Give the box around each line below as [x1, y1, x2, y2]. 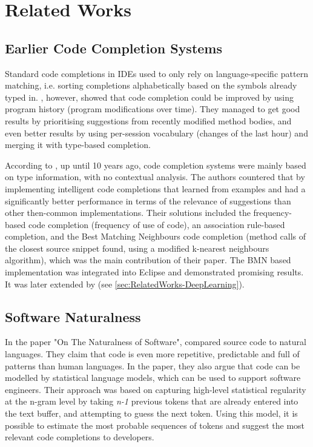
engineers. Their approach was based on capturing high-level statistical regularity [5, 383, 306, 395]
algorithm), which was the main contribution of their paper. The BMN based [5, 254, 291, 266]
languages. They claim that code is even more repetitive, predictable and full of [5, 348, 300, 360]
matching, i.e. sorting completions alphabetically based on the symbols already [5, 79, 297, 92]
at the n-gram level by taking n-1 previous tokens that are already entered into [5, 395, 298, 408]
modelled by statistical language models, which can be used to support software [5, 371, 301, 384]
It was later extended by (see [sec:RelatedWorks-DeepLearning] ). [5, 277, 245, 290]
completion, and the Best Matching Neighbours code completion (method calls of [5, 230, 306, 243]
